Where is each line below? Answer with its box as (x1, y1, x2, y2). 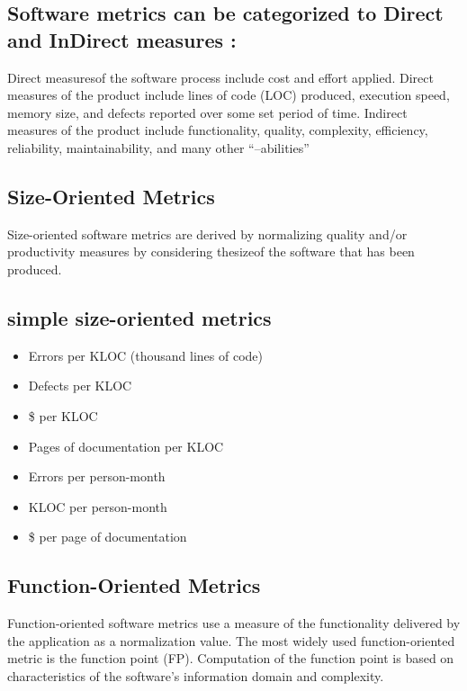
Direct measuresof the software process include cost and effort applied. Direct (7, 67, 434, 86)
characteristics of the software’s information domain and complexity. (7, 666, 384, 685)
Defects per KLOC (28, 376, 132, 395)
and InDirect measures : (7, 25, 237, 53)
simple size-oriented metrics (7, 303, 272, 331)
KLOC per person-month (28, 497, 167, 516)
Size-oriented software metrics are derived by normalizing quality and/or (7, 224, 408, 243)
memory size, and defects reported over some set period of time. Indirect (7, 103, 408, 121)
